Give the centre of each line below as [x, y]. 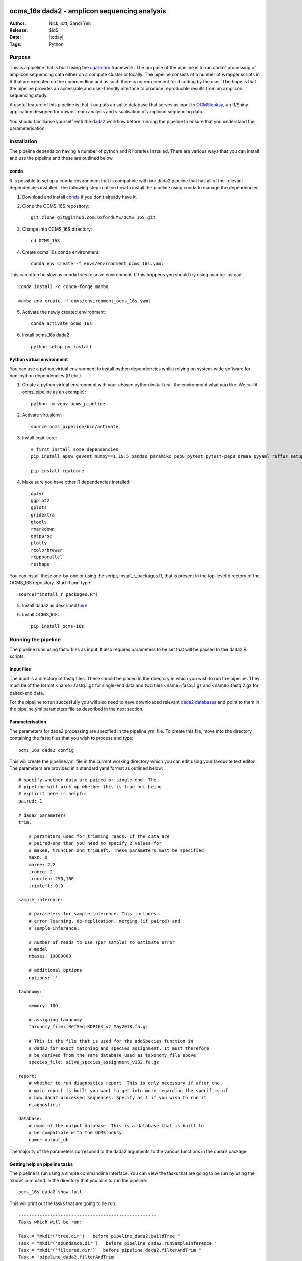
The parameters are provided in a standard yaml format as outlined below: [86, 768]
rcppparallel [47, 557]
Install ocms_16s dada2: [46, 335]
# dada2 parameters [42, 815]
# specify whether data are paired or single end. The [87, 780]
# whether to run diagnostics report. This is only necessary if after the [124, 1083]
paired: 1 [30, 801]
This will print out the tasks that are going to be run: [63, 1203]
